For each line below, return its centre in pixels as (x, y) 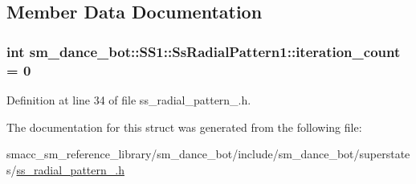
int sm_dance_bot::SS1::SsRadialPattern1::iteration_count (204, 51)
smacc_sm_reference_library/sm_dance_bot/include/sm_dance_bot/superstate (208, 154)
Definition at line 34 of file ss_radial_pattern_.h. (129, 99)
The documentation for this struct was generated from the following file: (184, 127)
